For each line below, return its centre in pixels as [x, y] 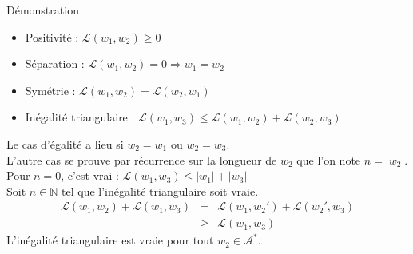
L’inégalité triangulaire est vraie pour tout [110, 240]
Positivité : [52, 36]
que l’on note [329, 159]
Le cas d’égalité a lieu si [65, 143]
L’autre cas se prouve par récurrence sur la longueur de [142, 159]
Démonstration [43, 10]
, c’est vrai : [90, 175]
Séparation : [55, 63]
